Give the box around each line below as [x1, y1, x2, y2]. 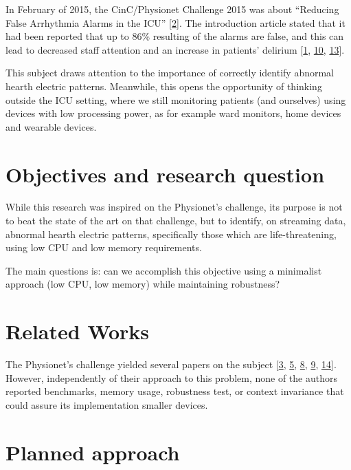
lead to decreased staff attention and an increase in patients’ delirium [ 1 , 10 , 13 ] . [5, 42, 345, 56]
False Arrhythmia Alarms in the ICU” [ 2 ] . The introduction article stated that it [5, 15, 346, 30]
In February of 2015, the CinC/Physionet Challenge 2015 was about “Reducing [5, 2, 339, 16]
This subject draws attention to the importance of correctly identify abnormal [5, 65, 335, 80]
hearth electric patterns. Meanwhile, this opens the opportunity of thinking [5, 78, 322, 93]
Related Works [5, 317, 150, 345]
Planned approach [5, 438, 180, 466]
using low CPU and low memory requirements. [5, 240, 202, 255]
